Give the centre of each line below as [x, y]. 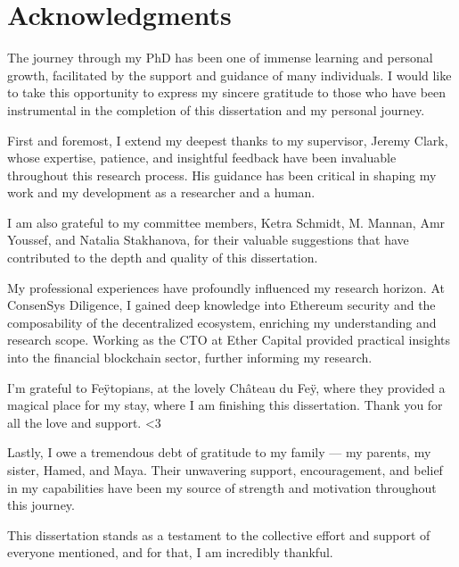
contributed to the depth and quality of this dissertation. [163, 258]
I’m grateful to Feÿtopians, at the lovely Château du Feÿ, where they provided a [226, 387]
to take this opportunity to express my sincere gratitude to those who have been [227, 92]
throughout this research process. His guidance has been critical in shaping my [222, 175]
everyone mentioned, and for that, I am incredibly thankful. [170, 552]
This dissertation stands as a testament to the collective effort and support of [219, 534]
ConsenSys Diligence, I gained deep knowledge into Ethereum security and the [221, 305]
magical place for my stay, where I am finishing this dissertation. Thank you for [225, 405]
